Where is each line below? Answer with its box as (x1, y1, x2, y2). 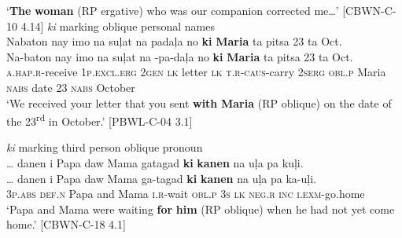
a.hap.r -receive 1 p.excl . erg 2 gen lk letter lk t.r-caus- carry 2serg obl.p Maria (6, 64, 386, 80)
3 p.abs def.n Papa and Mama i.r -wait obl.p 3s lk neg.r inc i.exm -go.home (6, 185, 365, 202)
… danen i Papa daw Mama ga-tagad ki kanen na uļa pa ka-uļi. (6, 170, 316, 186)
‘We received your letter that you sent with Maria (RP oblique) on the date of (6, 94, 392, 111)
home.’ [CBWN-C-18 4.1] (6, 216, 126, 233)
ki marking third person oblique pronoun (6, 139, 203, 156)
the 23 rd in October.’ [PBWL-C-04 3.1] (6, 111, 193, 129)
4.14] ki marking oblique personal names (20, 17, 215, 34)
